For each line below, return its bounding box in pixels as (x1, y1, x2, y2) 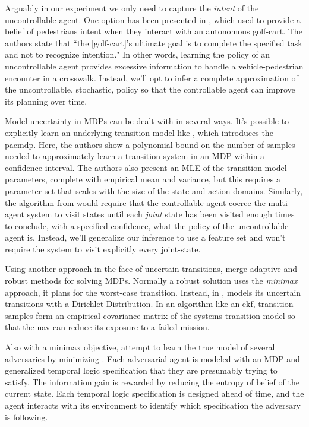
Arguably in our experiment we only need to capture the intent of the (5, 2, 259, 14)
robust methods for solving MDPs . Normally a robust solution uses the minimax (5, 274, 298, 287)
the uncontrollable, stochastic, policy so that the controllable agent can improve (5, 83, 295, 96)
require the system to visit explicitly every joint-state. (5, 242, 201, 255)
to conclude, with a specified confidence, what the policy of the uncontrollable (5, 219, 289, 232)
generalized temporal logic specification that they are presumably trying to (5, 364, 278, 377)
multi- (268, 196, 291, 208)
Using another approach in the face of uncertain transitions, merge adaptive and (5, 262, 298, 275)
